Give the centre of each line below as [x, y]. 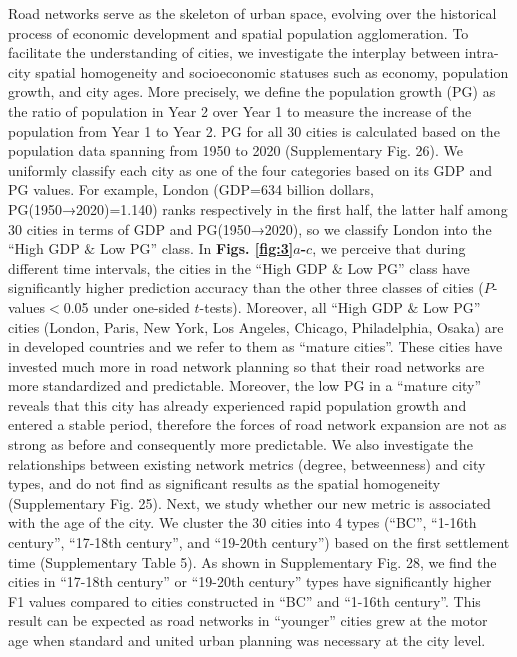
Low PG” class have [408, 267]
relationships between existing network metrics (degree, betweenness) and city [247, 463]
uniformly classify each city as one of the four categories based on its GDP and [250, 169]
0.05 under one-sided [126, 306]
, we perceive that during [389, 248]
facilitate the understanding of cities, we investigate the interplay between [234, 52]
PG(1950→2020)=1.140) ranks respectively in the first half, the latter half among [258, 208]
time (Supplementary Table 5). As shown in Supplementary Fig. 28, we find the [252, 561]
